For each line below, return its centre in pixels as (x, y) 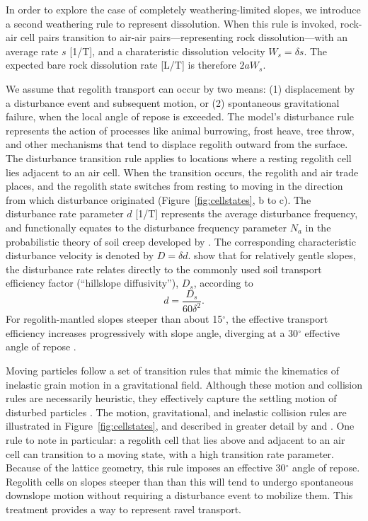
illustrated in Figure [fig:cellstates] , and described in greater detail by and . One (180, 426)
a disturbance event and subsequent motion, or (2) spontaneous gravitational (173, 102)
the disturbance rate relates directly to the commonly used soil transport (164, 269)
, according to (223, 283)
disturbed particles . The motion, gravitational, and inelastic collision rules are (176, 412)
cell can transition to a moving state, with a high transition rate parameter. (170, 453)
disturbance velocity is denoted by (80, 255)
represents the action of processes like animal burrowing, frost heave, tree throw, (180, 130)
